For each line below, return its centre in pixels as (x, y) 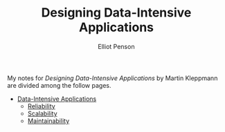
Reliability (41, 106)
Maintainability (48, 121)
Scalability (42, 113)
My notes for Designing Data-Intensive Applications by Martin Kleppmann (112, 78)
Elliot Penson (116, 46)
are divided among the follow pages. (59, 85)
